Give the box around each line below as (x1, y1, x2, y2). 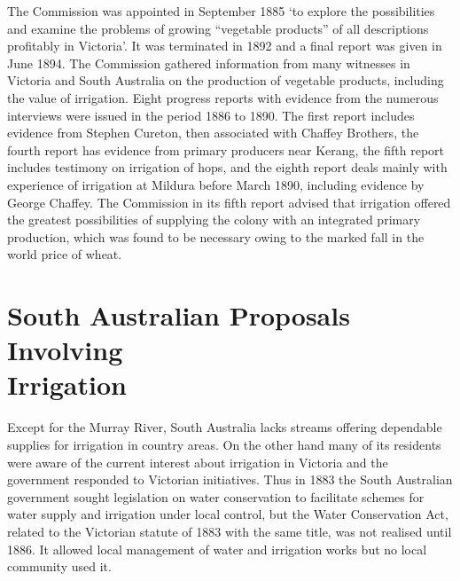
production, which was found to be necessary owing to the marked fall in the (7, 227, 425, 246)
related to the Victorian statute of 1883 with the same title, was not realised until (7, 522, 452, 540)
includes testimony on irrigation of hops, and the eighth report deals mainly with (7, 158, 448, 177)
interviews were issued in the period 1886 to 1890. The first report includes (7, 106, 415, 124)
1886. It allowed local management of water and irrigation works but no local (7, 539, 427, 558)
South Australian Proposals (7, 297, 350, 334)
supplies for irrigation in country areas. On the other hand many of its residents (7, 436, 441, 453)
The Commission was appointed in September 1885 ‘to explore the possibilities (7, 2, 435, 20)
